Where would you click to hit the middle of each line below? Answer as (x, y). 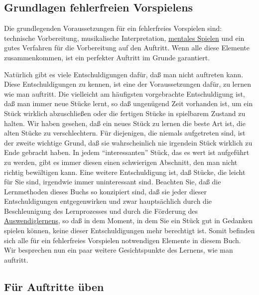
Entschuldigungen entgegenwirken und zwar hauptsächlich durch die (108, 201)
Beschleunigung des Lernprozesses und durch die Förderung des (101, 211)
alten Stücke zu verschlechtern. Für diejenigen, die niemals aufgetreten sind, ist (125, 133)
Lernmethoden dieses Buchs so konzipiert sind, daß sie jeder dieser (106, 191)
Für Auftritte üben (54, 286)
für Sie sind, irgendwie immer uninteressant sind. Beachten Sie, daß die (113, 182)
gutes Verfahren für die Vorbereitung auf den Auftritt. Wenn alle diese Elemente (127, 48)
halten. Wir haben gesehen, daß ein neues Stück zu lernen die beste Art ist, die (125, 123)
